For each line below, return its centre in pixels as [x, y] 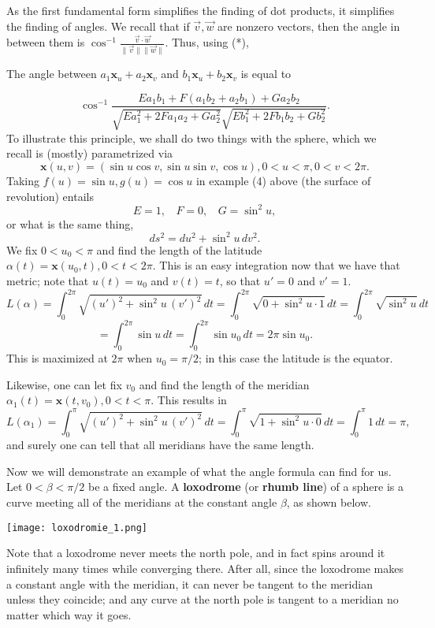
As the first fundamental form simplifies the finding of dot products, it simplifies [201, 10]
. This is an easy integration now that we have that [276, 265]
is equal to [266, 74]
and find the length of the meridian [224, 384]
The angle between [52, 74]
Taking [23, 181]
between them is [46, 42]
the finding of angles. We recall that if [98, 26]
